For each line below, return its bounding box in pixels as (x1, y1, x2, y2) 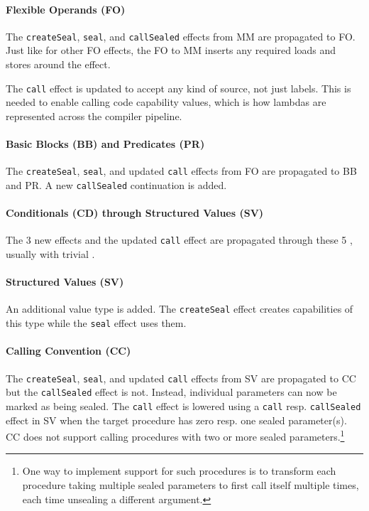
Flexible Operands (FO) (6, 1, 126, 16)
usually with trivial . (6, 247, 95, 262)
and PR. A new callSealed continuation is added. (6, 177, 227, 192)
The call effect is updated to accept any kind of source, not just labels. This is (6, 80, 351, 95)
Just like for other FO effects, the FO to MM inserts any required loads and (6, 43, 336, 58)
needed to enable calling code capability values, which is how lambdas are (6, 95, 326, 109)
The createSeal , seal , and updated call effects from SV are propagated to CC (6, 370, 356, 385)
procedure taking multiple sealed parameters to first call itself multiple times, (22, 477, 359, 492)
